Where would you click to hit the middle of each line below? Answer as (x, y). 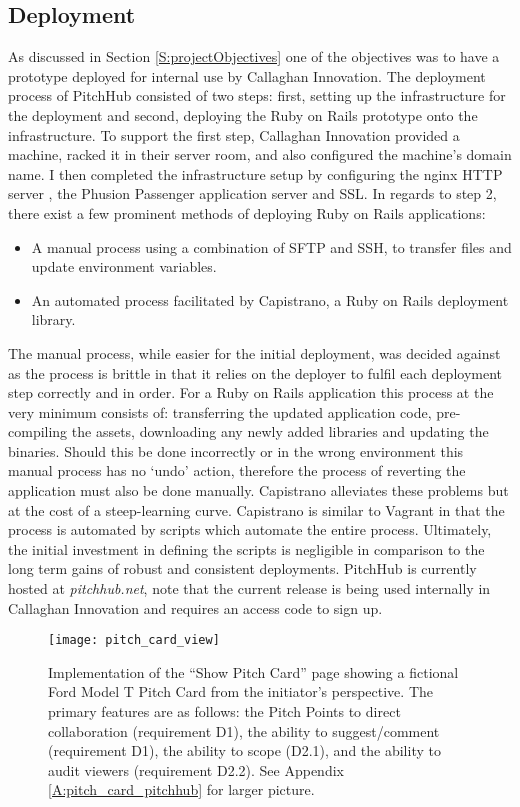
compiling (38, 431)
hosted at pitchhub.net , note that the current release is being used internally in (249, 588)
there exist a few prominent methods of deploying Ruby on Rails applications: (247, 212)
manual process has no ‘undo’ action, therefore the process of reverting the (237, 470)
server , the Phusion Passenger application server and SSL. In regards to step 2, (252, 193)
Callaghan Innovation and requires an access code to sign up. (195, 607)
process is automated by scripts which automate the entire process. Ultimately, (250, 529)
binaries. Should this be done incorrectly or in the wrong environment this (236, 450)
